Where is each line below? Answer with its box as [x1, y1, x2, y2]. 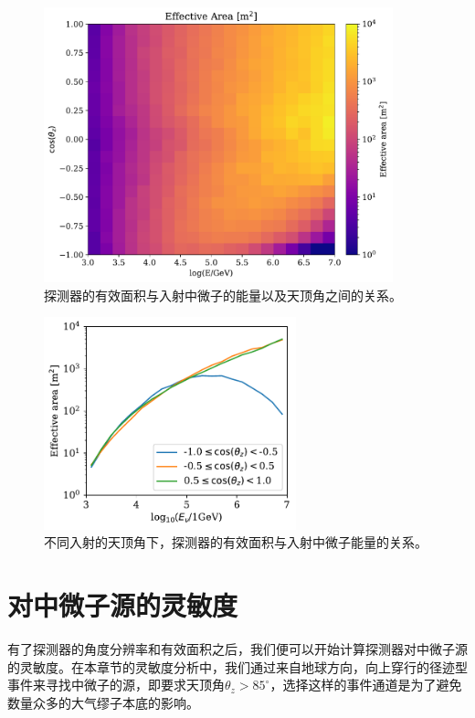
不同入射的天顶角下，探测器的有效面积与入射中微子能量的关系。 [44, 533, 427, 552]
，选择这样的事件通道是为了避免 [269, 675, 462, 694]
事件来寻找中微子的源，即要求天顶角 [7, 675, 225, 694]
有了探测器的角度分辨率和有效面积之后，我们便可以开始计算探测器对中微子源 [7, 639, 468, 658]
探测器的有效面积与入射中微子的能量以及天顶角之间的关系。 [44, 285, 402, 304]
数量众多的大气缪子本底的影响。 [7, 692, 199, 712]
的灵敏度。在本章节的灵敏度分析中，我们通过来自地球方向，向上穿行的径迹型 [7, 657, 468, 676]
